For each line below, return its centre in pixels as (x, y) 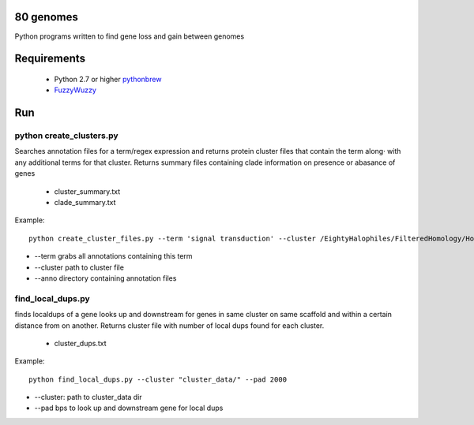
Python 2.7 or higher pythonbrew (108, 79)
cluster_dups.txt (80, 343)
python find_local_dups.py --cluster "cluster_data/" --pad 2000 (158, 379)
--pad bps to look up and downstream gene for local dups (129, 408)
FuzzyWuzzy (75, 90)
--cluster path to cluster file (79, 267)
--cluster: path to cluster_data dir (88, 397)
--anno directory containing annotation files (105, 278)
